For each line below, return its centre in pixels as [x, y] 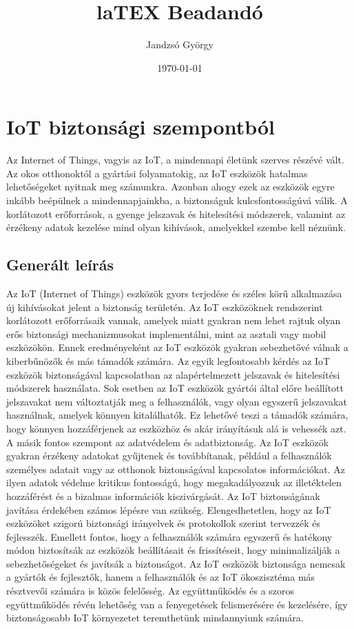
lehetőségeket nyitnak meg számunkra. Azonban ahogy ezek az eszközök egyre [170, 187]
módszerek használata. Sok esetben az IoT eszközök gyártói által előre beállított [175, 388]
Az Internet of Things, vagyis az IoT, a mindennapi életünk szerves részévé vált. [175, 160]
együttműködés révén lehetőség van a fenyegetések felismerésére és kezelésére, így [177, 604]
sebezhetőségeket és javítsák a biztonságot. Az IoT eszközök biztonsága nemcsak [176, 563]
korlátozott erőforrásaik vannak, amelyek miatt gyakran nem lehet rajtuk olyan [174, 320]
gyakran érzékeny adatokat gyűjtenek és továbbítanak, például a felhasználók [169, 456]
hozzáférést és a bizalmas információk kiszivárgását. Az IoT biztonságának [163, 496]
